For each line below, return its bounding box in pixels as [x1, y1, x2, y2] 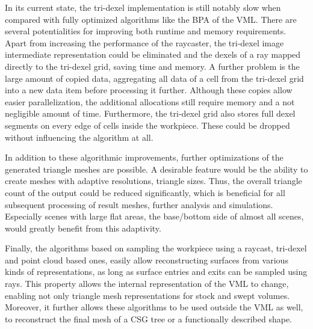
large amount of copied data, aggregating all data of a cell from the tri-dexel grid [5, 72, 304, 84]
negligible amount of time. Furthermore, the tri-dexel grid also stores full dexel [5, 107, 296, 120]
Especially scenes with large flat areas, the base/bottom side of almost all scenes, [5, 210, 304, 223]
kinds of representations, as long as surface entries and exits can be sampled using [5, 265, 308, 278]
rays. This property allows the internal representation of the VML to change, [5, 277, 289, 290]
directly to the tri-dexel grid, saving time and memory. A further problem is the [5, 60, 300, 72]
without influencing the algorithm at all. [5, 131, 153, 143]
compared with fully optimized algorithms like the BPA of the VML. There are [5, 13, 297, 25]
